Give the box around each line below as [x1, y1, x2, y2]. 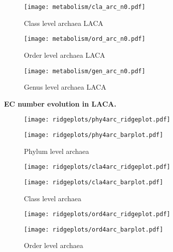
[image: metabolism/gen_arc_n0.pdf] [24, 67, 146, 75]
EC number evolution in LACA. [4, 98, 117, 109]
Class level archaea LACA [24, 17, 104, 28]
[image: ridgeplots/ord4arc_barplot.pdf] [24, 226, 164, 233]
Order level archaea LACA [24, 49, 105, 60]
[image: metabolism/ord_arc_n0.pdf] [24, 35, 146, 43]
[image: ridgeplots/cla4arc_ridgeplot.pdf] [24, 163, 171, 171]
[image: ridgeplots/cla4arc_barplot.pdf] [24, 178, 164, 186]
